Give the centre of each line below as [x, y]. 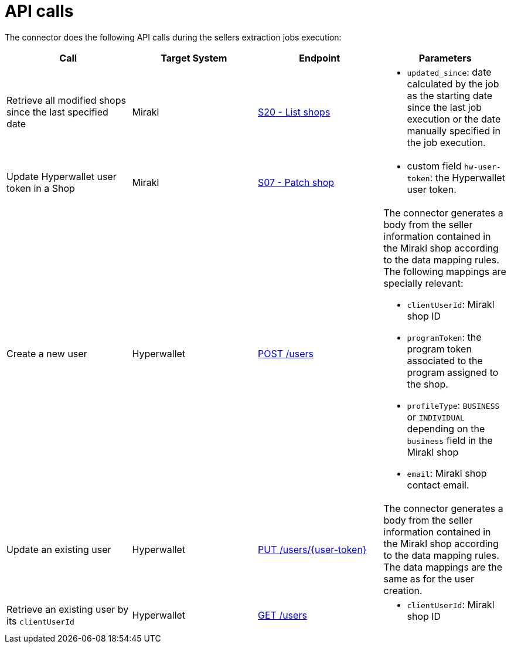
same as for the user [429, 579]
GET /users [282, 615]
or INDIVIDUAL [436, 417]
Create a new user [47, 353]
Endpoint [320, 58]
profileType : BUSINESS [453, 405]
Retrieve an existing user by [68, 609]
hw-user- [483, 167]
